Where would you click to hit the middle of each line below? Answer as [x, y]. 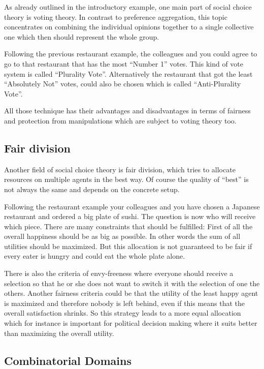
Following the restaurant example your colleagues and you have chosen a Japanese [132, 206]
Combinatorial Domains [68, 360]
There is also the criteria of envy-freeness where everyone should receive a [119, 273]
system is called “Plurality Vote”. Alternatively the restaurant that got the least [128, 73]
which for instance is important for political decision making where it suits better [131, 323]
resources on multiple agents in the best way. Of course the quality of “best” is [126, 179]
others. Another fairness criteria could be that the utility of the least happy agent [131, 293]
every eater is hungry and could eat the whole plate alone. [95, 256]
